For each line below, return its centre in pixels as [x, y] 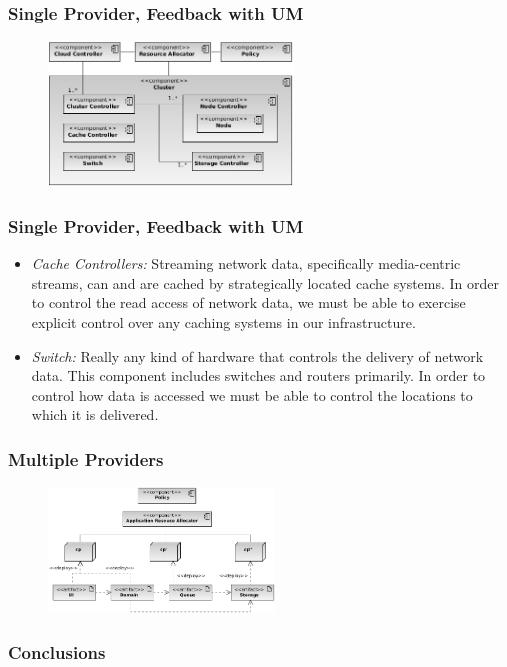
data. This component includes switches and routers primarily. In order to [258, 375]
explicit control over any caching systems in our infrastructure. [223, 321]
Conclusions [57, 651]
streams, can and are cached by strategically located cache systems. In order [265, 282]
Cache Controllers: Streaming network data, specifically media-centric [246, 263]
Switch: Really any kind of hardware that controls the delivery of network [257, 355]
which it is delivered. [95, 414]
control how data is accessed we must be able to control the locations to [252, 394]
